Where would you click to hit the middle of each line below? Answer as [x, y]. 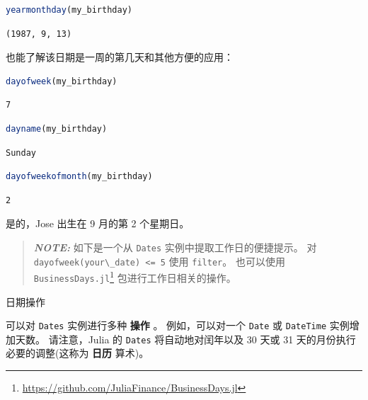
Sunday [21, 153]
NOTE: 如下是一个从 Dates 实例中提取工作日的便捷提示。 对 [175, 247]
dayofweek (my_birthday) [62, 81]
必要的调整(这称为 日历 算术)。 [77, 353]
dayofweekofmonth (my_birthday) [79, 177]
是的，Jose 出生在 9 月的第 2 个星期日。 [98, 223]
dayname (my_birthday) [57, 128]
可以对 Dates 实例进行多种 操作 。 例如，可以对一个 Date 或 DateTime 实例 [178, 325]
